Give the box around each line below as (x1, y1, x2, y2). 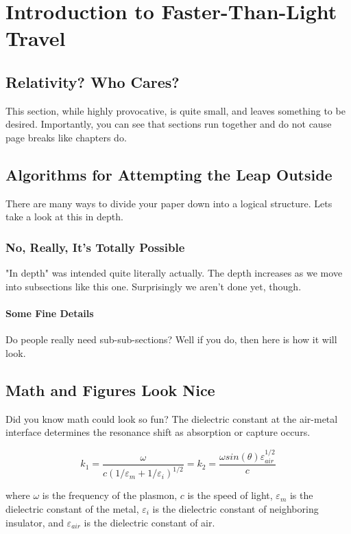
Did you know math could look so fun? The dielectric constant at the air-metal (5, 411, 338, 426)
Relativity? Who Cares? (5, 71, 180, 92)
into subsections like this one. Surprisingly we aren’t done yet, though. (5, 279, 302, 293)
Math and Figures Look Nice (5, 379, 215, 400)
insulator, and (5, 515, 64, 529)
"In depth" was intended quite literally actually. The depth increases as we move (5, 266, 343, 280)
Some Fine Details (5, 305, 94, 320)
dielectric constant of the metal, (5, 501, 139, 515)
